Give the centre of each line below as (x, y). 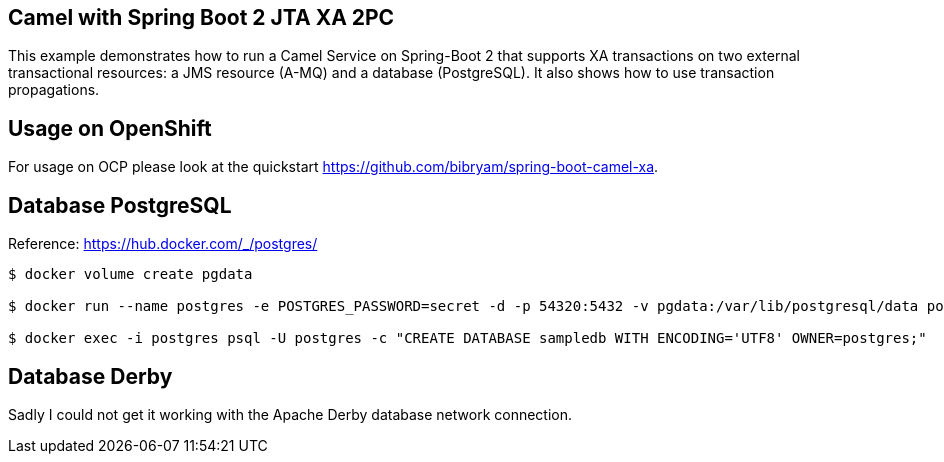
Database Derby (90, 376)
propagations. (54, 90)
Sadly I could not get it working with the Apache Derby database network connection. (290, 414)
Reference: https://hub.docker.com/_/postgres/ (163, 244)
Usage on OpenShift (110, 128)
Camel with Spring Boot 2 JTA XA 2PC (201, 17)
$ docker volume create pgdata (130, 274)
